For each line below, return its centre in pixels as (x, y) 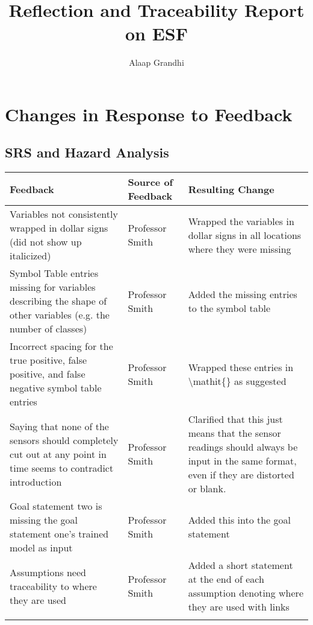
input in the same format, (242, 461)
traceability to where (53, 586)
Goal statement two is (56, 506)
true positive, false (48, 360)
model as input (41, 548)
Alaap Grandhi (156, 62)
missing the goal (44, 520)
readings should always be (243, 447)
